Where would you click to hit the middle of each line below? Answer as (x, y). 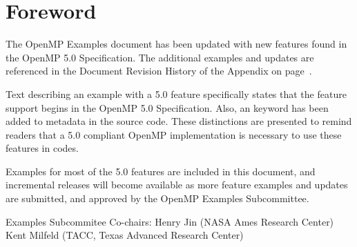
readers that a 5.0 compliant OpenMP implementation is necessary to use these (174, 134)
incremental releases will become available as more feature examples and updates (177, 185)
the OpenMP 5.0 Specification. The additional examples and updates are (160, 57)
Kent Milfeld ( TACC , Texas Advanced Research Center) (125, 235)
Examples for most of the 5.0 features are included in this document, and (161, 171)
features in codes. (42, 148)
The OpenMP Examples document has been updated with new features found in (176, 44)
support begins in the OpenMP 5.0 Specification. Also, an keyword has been (167, 107)
